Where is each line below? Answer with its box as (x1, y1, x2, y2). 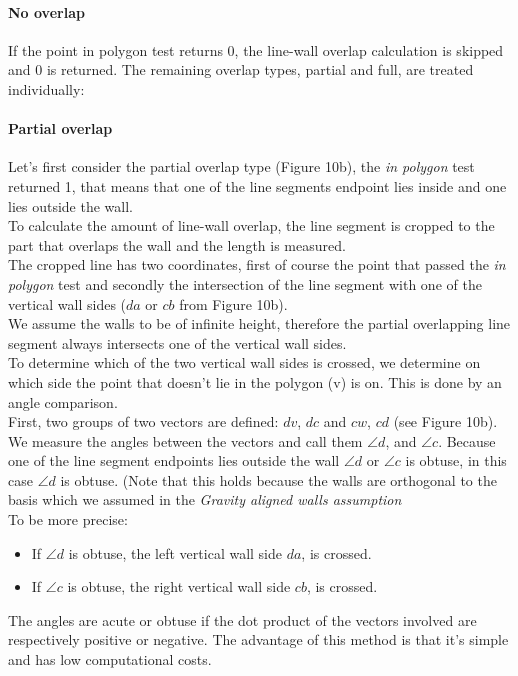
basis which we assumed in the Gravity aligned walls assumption (8, 489, 402, 510)
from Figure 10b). (179, 293, 288, 314)
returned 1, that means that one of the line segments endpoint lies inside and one (8, 175, 507, 196)
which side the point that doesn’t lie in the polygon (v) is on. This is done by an (8, 371, 502, 392)
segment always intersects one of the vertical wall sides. (8, 332, 347, 353)
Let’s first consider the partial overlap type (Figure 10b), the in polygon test (8, 156, 475, 177)
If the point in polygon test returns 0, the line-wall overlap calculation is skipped (8, 39, 504, 60)
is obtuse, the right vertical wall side (67, 576, 291, 597)
